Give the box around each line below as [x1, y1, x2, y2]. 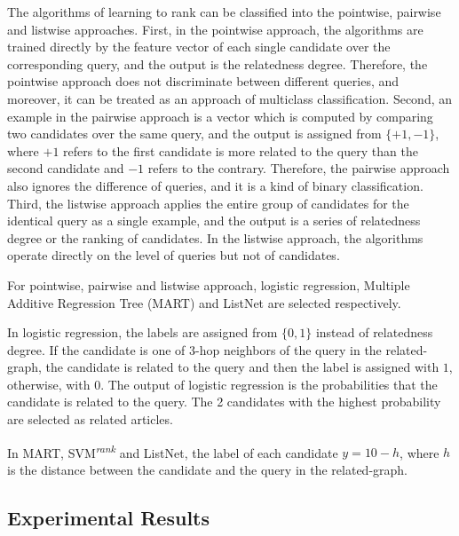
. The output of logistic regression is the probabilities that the [100, 374, 438, 393]
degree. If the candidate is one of [7, 340, 186, 359]
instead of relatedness [315, 323, 433, 342]
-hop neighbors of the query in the [195, 340, 382, 359]
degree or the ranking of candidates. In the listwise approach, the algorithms [7, 228, 423, 247]
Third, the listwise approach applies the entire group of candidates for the [7, 193, 409, 212]
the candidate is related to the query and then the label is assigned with [45, 358, 439, 376]
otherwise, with [7, 374, 91, 393]
